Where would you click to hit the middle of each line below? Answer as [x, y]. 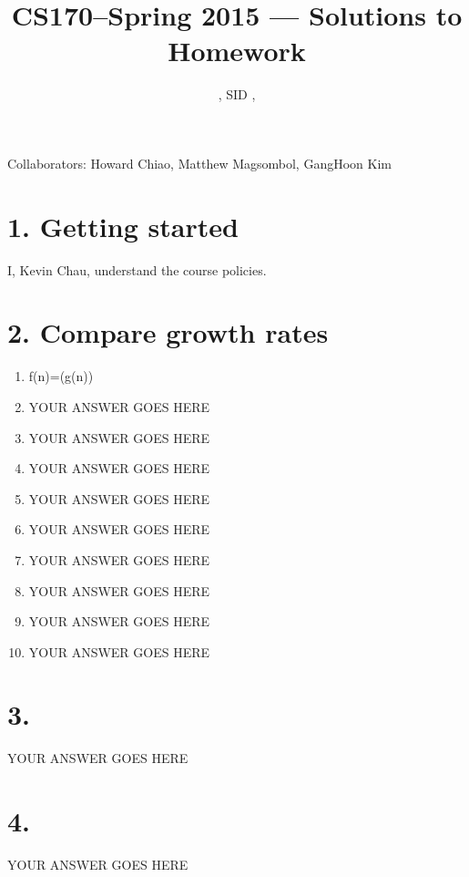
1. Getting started [123, 226]
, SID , [237, 94]
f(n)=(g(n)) [61, 376]
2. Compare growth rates [168, 332]
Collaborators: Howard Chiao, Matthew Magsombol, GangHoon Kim [199, 163]
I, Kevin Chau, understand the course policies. [137, 269]
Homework [237, 51]
